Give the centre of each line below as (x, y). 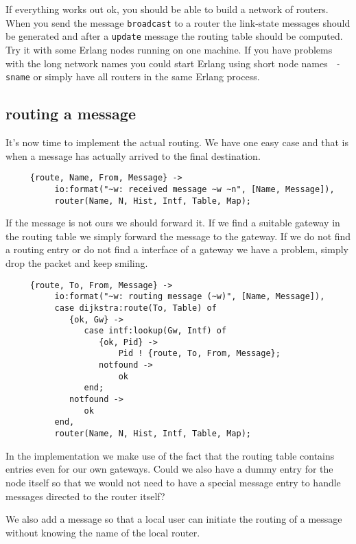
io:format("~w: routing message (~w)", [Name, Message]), (190, 297)
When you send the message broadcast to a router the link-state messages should (178, 22)
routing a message (71, 114)
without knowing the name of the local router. (103, 532)
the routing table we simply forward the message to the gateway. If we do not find (178, 236)
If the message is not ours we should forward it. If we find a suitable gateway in (173, 223)
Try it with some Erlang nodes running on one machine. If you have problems (169, 49)
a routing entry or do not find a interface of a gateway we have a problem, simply (177, 249)
